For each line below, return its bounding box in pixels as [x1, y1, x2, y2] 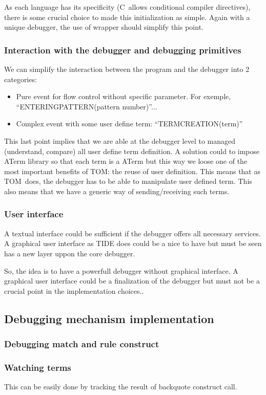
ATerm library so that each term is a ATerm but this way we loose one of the [4, 156, 248, 166]
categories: [4, 73, 37, 84]
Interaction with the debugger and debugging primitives [4, 43, 241, 56]
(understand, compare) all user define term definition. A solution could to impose [4, 145, 260, 156]
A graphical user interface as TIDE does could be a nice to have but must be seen [4, 238, 262, 249]
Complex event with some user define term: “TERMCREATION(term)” [16, 118, 243, 129]
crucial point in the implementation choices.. [4, 285, 144, 296]
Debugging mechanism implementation [4, 310, 214, 326]
